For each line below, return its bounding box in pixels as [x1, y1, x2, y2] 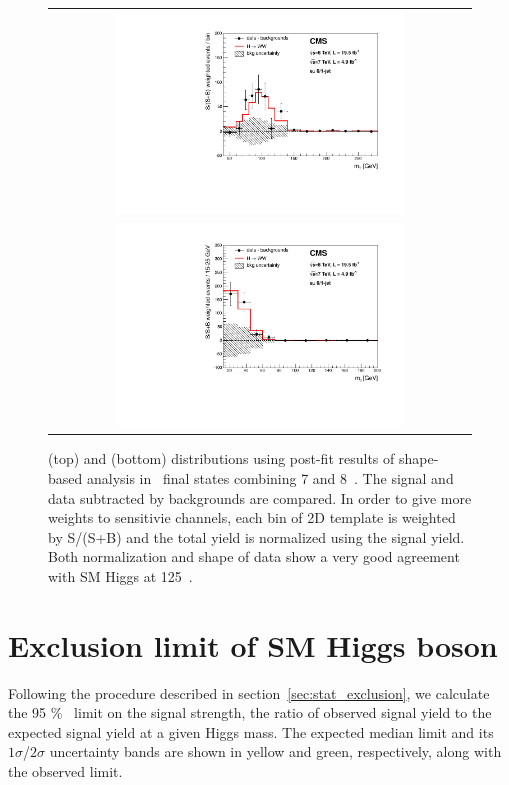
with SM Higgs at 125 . [48, 565, 193, 586]
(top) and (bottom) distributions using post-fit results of [48, 448, 395, 469]
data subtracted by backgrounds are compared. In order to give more [48, 487, 472, 508]
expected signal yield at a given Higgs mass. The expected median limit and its [8, 721, 494, 742]
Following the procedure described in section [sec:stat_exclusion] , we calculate [8, 682, 490, 703]
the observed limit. [8, 761, 123, 781]
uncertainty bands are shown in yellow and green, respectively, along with [49, 741, 502, 762]
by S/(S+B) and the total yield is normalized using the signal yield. [48, 526, 465, 547]
